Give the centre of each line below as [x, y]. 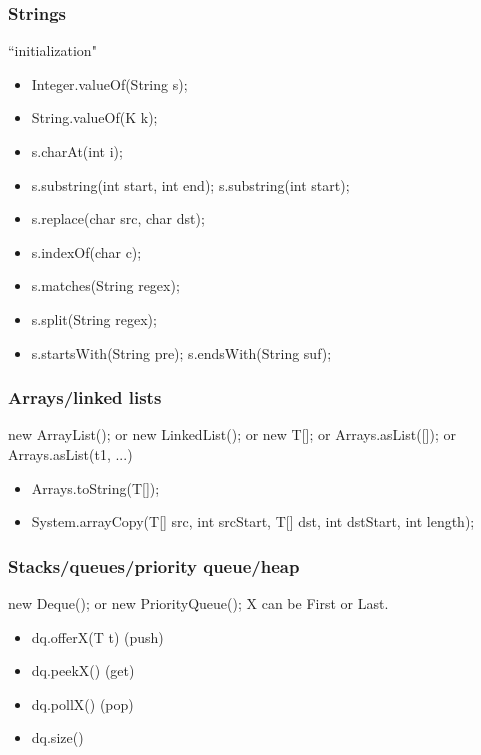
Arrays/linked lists [85, 397]
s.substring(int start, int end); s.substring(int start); [190, 184]
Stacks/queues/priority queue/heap [154, 565]
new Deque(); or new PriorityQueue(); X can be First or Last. [198, 602]
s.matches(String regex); [105, 285]
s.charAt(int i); [77, 151]
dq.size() [57, 737]
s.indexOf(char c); [86, 251]
